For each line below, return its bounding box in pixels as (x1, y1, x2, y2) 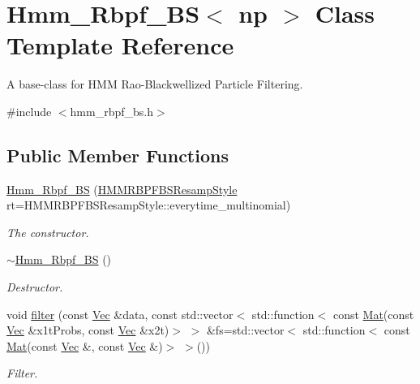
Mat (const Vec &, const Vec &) (6, 337, 163, 354)
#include (6, 102, 52, 119)
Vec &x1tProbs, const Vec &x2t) (6, 321, 169, 339)
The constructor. (6, 223, 89, 240)
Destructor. (6, 278, 63, 296)
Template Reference (6, 28, 234, 62)
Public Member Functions (6, 142, 229, 167)
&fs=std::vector (206, 321, 285, 339)
